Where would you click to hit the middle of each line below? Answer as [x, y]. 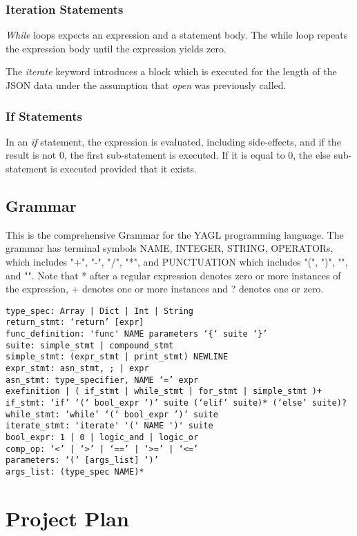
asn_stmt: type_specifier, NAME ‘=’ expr [102, 380]
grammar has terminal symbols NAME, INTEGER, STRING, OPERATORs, [170, 248]
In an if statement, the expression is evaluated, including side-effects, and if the [173, 141]
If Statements [44, 116]
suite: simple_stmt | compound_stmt [90, 345]
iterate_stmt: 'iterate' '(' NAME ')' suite [109, 426]
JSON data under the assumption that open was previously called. [146, 85]
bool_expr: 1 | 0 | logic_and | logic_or [102, 437]
